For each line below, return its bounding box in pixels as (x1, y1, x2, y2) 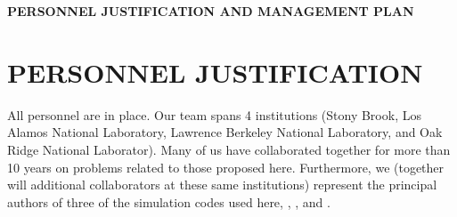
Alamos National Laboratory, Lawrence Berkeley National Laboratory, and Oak (7, 123, 443, 141)
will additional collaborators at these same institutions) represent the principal (7, 175, 437, 194)
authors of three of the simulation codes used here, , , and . (7, 192, 331, 211)
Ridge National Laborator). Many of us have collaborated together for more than (7, 140, 451, 158)
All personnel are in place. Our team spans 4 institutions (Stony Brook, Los (7, 105, 421, 124)
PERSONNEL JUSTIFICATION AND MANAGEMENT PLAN (7, 2, 414, 20)
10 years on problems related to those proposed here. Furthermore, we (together (7, 157, 445, 176)
